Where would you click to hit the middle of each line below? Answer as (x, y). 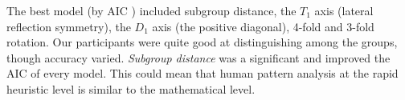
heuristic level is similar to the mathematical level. (131, 88)
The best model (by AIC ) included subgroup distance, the (151, 10)
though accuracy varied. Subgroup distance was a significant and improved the (198, 57)
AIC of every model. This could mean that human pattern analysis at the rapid (202, 73)
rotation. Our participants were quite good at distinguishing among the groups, (202, 42)
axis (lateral (344, 10)
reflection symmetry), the (69, 26)
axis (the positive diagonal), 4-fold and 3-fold (263, 26)
